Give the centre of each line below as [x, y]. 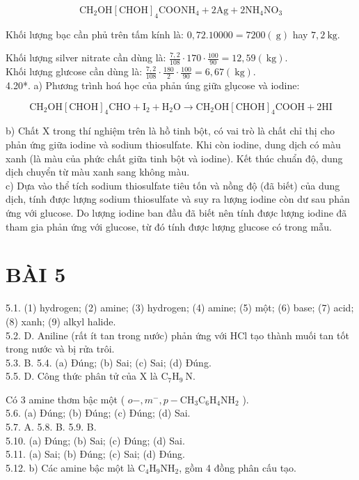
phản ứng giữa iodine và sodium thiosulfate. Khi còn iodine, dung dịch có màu [173, 145]
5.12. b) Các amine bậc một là [70, 467]
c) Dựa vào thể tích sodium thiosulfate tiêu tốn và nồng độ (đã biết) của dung [173, 185]
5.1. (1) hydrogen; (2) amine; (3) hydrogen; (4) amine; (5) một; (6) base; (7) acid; [180, 308]
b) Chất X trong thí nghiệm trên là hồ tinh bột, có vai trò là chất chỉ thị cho [170, 131]
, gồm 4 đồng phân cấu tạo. [238, 467]
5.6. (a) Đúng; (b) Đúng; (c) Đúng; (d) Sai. [98, 413]
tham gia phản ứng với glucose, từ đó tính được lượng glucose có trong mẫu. [169, 226]
